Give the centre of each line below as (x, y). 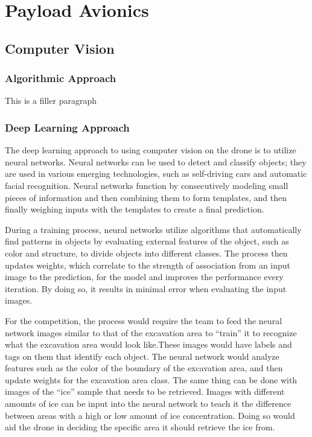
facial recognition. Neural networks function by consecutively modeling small (147, 185)
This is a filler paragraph (51, 100)
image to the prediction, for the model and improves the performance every (144, 277)
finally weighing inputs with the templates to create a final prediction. (135, 209)
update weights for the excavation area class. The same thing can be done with (151, 379)
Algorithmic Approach (61, 78)
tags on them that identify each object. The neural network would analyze (142, 356)
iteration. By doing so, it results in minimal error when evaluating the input (146, 288)
